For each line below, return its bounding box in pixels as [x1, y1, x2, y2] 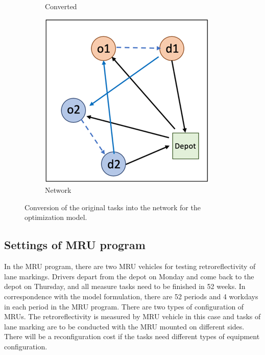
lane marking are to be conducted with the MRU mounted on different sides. [4, 321, 245, 331]
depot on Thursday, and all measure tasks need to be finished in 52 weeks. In [4, 281, 246, 292]
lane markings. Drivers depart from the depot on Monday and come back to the [4, 271, 254, 281]
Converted [45, 1, 77, 11]
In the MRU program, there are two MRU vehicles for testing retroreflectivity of [4, 261, 256, 272]
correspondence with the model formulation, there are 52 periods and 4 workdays [4, 291, 258, 301]
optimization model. [25, 212, 87, 223]
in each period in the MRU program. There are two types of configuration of [4, 301, 244, 312]
